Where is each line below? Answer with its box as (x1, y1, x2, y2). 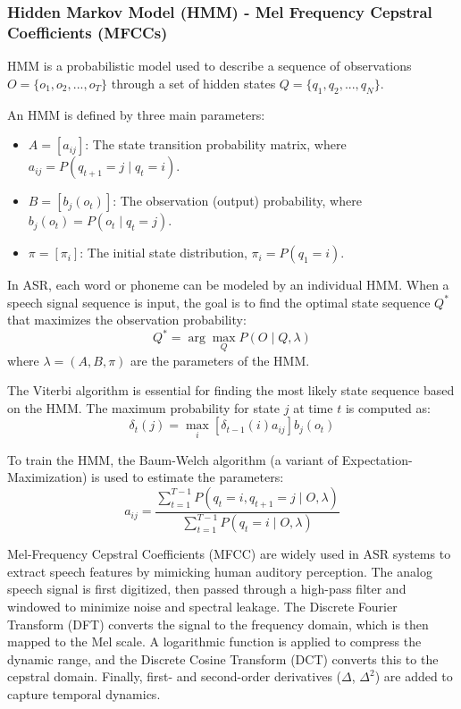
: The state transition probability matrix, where (85, 135, 347, 154)
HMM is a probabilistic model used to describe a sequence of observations (7, 56, 412, 75)
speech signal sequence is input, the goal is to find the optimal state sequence (7, 292, 431, 311)
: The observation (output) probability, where (113, 191, 362, 210)
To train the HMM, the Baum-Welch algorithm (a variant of (7, 450, 339, 468)
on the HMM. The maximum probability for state (7, 398, 281, 417)
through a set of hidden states (111, 73, 276, 92)
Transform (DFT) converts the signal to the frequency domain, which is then (7, 614, 429, 633)
